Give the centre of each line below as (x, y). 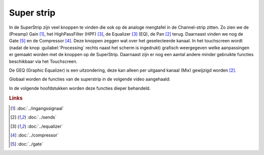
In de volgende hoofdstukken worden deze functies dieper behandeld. (80, 88)
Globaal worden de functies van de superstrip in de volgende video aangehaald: (90, 79)
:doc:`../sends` (42, 117)
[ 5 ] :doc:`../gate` (27, 144)
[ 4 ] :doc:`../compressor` (34, 135)
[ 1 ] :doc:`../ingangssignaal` (37, 108)
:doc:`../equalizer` (45, 126)
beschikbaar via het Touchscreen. (43, 61)
